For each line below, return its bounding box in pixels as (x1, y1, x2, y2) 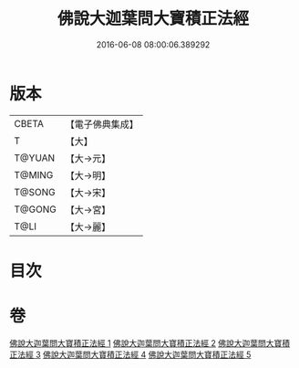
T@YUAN (14, 152, 56, 164)
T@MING (14, 168, 54, 181)
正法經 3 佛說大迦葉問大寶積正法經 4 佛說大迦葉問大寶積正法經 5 (9, 349, 252, 360)
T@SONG (14, 185, 57, 198)
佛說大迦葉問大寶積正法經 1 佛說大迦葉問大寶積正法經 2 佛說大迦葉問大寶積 (9, 337, 290, 348)
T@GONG (14, 203, 57, 216)
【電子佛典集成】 (65, 118, 139, 131)
